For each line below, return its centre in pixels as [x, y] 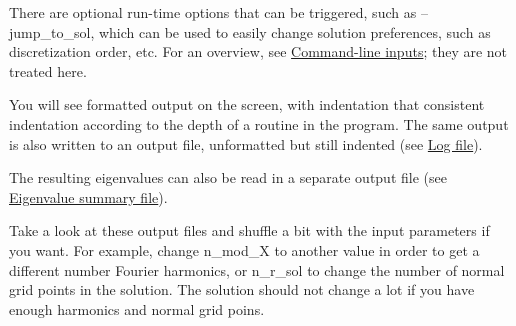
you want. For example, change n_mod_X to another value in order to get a [244, 249]
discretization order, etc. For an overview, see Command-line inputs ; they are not [258, 51]
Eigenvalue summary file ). [88, 196]
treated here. [48, 70]
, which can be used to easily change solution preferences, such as [290, 31]
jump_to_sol [50, 31]
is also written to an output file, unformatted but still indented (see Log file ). [246, 143]
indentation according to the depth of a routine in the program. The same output [259, 123]
